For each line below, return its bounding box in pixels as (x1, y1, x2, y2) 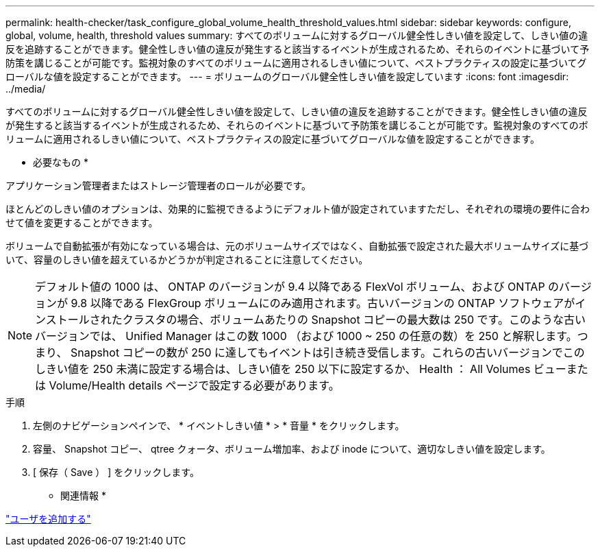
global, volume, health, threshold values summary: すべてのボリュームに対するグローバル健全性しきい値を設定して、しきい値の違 (5, 29, 588, 41)
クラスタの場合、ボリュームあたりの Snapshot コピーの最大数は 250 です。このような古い (122, 313, 586, 326)
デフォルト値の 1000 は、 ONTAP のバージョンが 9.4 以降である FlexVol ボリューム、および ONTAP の (35, 280, 560, 293)
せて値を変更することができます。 (5, 217, 158, 228)
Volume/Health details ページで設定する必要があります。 (49, 379, 340, 392)
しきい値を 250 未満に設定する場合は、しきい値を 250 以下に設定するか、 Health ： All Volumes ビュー (35, 362, 566, 376)
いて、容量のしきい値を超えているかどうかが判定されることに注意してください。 (5, 254, 368, 265)
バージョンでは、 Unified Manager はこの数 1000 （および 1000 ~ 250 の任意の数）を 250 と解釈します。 (35, 329, 577, 343)
